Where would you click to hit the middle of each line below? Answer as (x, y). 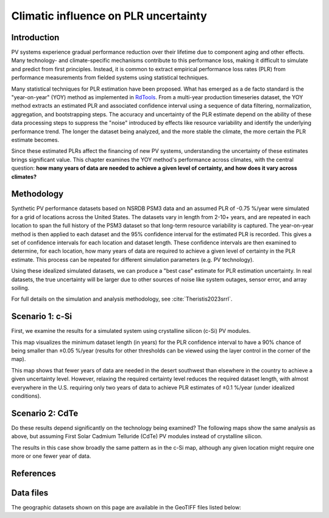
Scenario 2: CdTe (45, 413)
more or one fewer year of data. (51, 456)
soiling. (20, 288)
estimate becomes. (35, 139)
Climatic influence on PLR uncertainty (109, 16)
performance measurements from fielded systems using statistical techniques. (110, 78)
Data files (30, 493)
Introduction (35, 37)
